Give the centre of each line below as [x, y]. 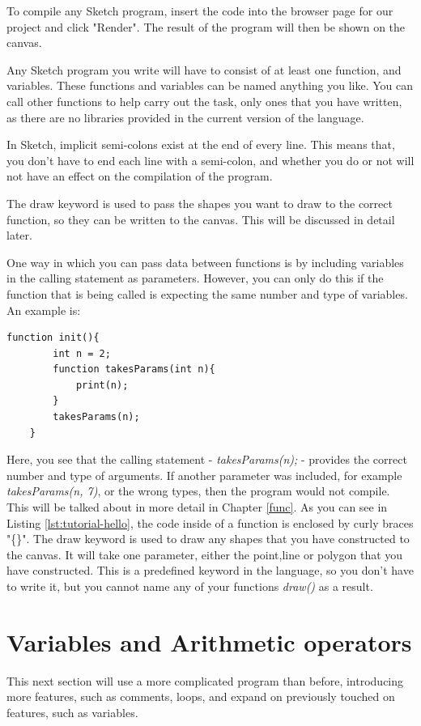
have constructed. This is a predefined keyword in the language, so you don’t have [210, 570]
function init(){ [53, 338]
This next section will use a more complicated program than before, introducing [205, 680]
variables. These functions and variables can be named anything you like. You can [210, 85]
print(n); [102, 385]
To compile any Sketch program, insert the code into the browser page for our [200, 11]
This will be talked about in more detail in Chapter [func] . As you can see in [197, 507]
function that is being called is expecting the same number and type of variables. [207, 293]
